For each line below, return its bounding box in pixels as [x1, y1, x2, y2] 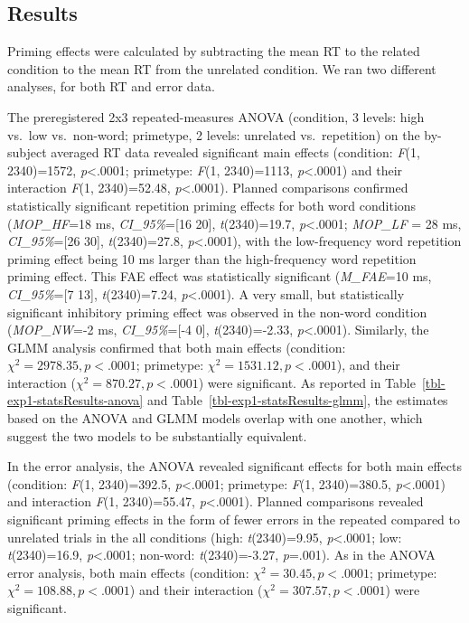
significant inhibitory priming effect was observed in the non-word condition [7, 302, 427, 321]
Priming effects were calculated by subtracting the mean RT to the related [7, 42, 420, 61]
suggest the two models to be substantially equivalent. [7, 426, 307, 445]
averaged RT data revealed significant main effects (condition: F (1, [51, 143, 420, 162]
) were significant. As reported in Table [198, 373, 416, 392]
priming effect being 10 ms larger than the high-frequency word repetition [7, 249, 417, 268]
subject [7, 143, 47, 162]
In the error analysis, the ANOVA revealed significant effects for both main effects [7, 457, 462, 476]
